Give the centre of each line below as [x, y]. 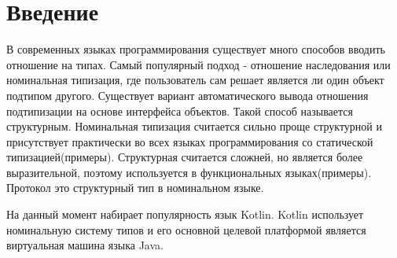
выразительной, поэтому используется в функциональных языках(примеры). [189, 172]
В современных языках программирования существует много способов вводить [196, 49]
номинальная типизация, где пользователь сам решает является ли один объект [195, 80]
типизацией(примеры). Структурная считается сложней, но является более [185, 157]
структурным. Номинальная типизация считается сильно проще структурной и [194, 126]
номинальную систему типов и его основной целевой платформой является [186, 229]
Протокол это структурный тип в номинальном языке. [135, 188]
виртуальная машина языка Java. [85, 245]
